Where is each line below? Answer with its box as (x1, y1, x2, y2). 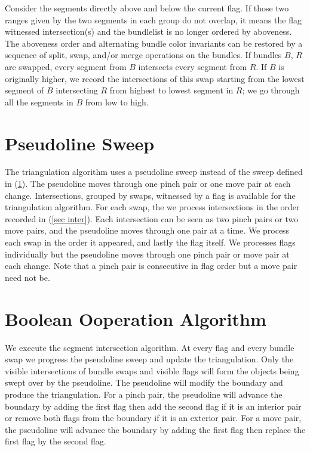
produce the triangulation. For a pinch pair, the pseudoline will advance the (5, 388, 283, 400)
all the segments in (5, 95, 73, 108)
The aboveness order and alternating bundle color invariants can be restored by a (5, 37, 303, 49)
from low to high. (85, 95, 149, 108)
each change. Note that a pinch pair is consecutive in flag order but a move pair (5, 259, 297, 272)
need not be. (5, 271, 50, 283)
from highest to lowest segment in (109, 84, 234, 96)
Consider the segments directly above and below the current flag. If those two (5, 2, 289, 14)
